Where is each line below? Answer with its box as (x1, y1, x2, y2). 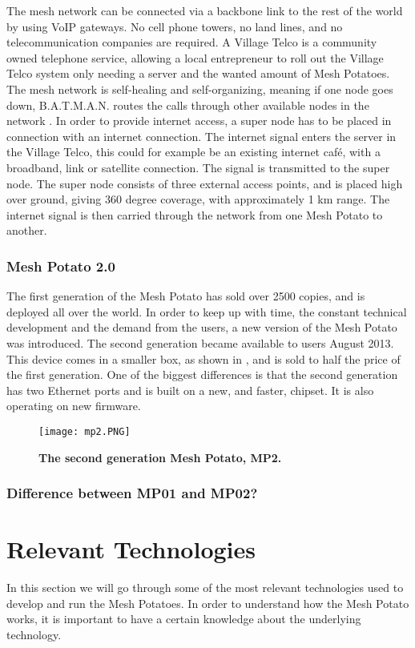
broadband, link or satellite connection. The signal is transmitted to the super (6, 159, 390, 175)
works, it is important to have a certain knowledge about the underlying (6, 610, 361, 627)
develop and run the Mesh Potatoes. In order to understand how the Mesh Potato (6, 594, 409, 611)
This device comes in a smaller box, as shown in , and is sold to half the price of (6, 350, 401, 367)
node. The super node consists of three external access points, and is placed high (6, 175, 403, 191)
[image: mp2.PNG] (38, 425, 131, 437)
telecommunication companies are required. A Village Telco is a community (6, 34, 377, 50)
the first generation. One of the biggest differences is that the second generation (6, 366, 398, 383)
